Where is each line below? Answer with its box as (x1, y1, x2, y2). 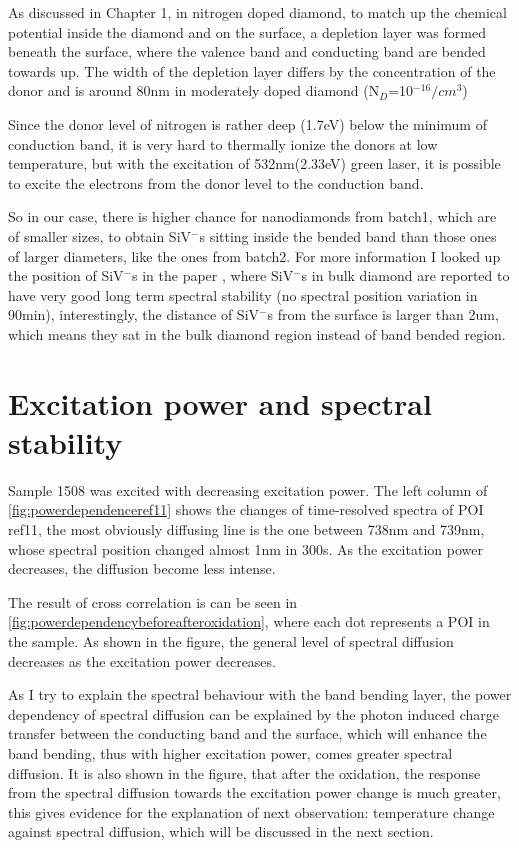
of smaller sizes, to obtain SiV (8, 225, 192, 246)
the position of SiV (8, 265, 124, 286)
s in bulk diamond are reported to (301, 265, 510, 286)
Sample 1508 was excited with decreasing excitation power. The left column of (8, 479, 488, 500)
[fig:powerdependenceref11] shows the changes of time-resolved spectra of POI (8, 499, 484, 520)
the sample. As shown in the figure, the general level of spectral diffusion (8, 630, 454, 651)
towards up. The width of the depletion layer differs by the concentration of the (8, 60, 496, 81)
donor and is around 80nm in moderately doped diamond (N (8, 80, 380, 101)
